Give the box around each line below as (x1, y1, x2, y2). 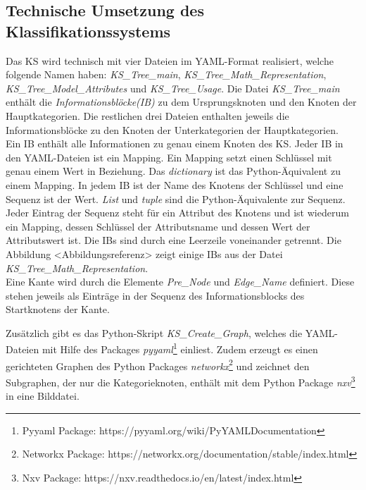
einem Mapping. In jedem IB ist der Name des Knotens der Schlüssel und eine (6, 177, 343, 192)
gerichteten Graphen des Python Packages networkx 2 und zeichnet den (6, 356, 310, 373)
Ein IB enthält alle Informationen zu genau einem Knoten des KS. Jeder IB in (6, 136, 343, 151)
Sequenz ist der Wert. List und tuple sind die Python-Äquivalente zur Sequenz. (6, 191, 346, 206)
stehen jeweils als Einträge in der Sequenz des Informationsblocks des (6, 288, 305, 302)
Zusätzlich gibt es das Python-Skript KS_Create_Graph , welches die (6, 325, 303, 340)
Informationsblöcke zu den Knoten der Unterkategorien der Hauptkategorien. (6, 122, 339, 137)
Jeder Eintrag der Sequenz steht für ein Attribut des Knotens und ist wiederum (6, 205, 349, 220)
